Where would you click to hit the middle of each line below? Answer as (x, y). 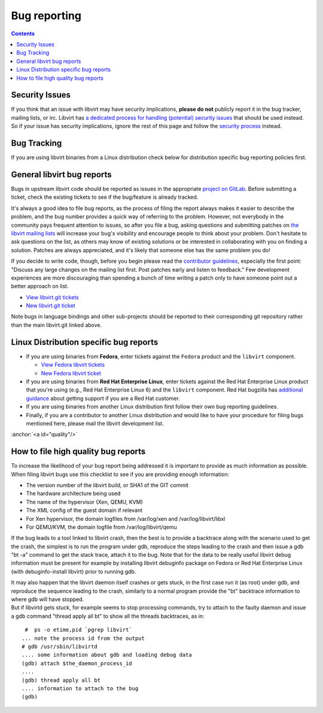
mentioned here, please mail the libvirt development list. (95, 423)
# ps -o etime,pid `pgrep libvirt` (79, 630)
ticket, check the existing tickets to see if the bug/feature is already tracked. (105, 197)
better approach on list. (40, 286)
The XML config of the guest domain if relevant (84, 510)
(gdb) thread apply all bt (61, 680)
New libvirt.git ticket (51, 306)
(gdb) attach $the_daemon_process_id (77, 663)
